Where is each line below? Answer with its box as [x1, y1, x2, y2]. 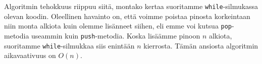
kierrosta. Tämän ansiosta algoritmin [143, 40, 258, 50]
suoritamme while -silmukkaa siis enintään [4, 40, 135, 50]
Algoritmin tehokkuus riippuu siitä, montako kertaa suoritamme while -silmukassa [4, 1, 258, 11]
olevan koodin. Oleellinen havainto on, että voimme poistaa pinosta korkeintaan [4, 10, 250, 21]
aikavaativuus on [4, 50, 56, 60]
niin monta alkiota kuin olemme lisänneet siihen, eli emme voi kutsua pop [4, 20, 232, 31]
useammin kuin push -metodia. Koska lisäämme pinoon [31, 30, 200, 40]
